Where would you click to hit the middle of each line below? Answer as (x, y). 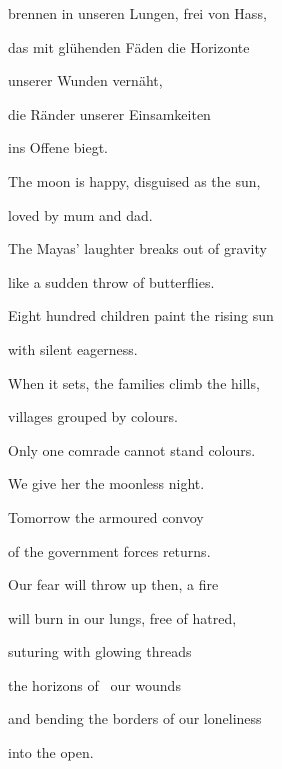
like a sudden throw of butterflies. (111, 281)
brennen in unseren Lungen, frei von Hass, (137, 13)
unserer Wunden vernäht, (85, 80)
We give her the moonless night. (106, 483)
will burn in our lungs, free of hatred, (122, 617)
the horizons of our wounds (94, 684)
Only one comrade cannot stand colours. (132, 449)
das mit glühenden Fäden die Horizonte (129, 46)
